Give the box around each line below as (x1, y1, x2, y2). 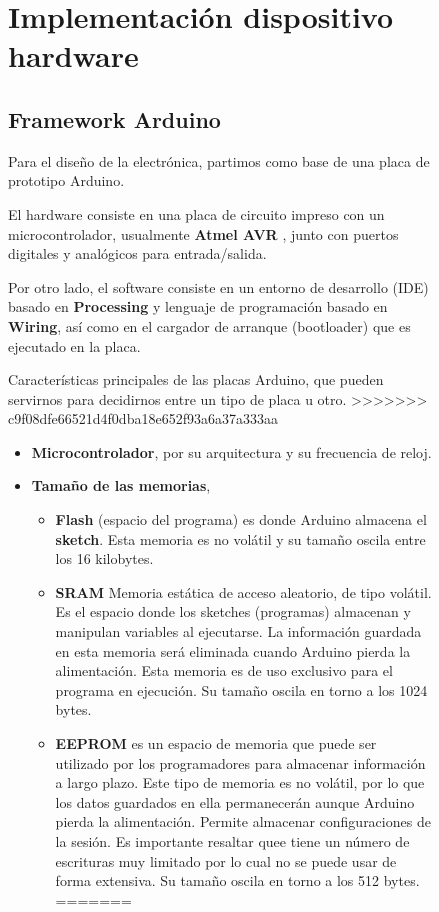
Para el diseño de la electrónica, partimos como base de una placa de (8, 150, 430, 171)
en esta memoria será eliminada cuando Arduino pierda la (55, 640, 411, 661)
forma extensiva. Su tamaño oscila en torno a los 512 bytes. (55, 870, 420, 891)
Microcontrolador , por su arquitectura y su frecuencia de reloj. (31, 441, 432, 462)
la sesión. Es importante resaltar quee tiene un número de (55, 830, 410, 851)
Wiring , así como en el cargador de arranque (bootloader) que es (8, 315, 411, 336)
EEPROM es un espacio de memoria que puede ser (55, 733, 377, 754)
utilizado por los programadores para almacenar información (55, 752, 426, 773)
